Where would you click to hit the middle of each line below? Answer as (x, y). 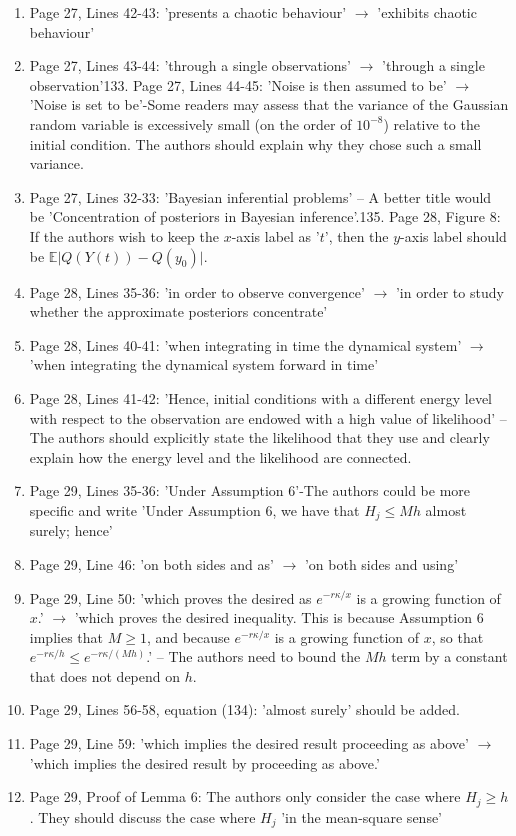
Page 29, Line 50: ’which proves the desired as (170, 597)
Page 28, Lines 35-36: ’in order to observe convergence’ (197, 291)
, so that (457, 636)
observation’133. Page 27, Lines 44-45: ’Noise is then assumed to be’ (238, 84)
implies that (66, 636)
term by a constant (449, 656)
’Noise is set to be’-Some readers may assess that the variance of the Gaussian (269, 104)
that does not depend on (105, 675)
